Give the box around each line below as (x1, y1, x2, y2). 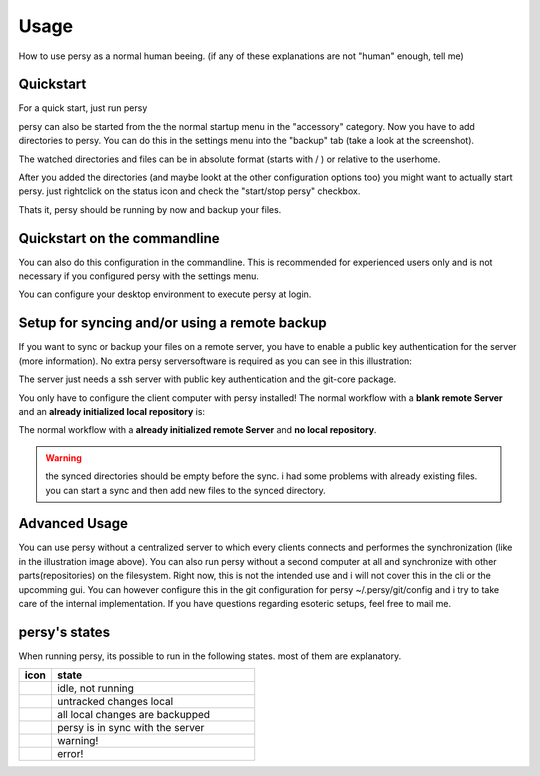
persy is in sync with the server (56, 721, 205, 735)
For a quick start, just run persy (18, 102, 148, 114)
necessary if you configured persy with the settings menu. (18, 270, 260, 282)
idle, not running (56, 681, 135, 695)
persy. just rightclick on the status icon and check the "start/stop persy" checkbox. (18, 185, 361, 197)
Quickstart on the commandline (18, 230, 220, 247)
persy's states (18, 623, 110, 640)
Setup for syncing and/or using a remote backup (18, 315, 327, 332)
